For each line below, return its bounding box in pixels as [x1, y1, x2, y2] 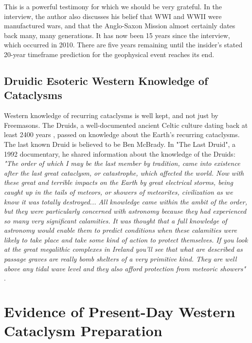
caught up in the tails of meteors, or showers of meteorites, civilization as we [4, 186, 233, 197]
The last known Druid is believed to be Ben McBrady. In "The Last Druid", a [4, 139, 236, 149]
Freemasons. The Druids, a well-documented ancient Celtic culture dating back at [4, 120, 248, 130]
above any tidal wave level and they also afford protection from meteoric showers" [4, 263, 246, 273]
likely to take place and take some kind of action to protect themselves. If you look [4, 234, 248, 244]
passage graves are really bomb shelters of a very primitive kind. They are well [4, 254, 237, 264]
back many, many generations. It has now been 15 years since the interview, [4, 30, 230, 40]
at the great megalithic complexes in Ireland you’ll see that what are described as [4, 244, 243, 254]
